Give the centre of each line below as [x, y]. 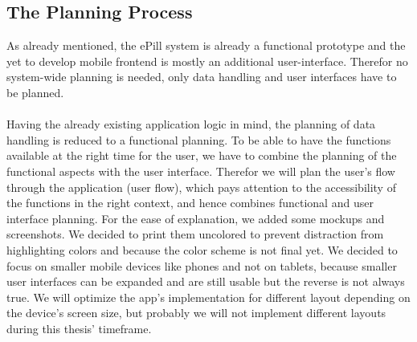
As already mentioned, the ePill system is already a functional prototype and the [206, 45]
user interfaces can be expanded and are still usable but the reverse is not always [206, 281]
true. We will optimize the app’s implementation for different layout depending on [208, 297]
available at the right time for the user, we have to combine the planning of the [202, 155]
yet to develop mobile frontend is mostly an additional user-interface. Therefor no [207, 61]
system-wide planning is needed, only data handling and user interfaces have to [202, 77]
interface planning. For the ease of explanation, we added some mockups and [196, 218]
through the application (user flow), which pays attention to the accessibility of [201, 187]
